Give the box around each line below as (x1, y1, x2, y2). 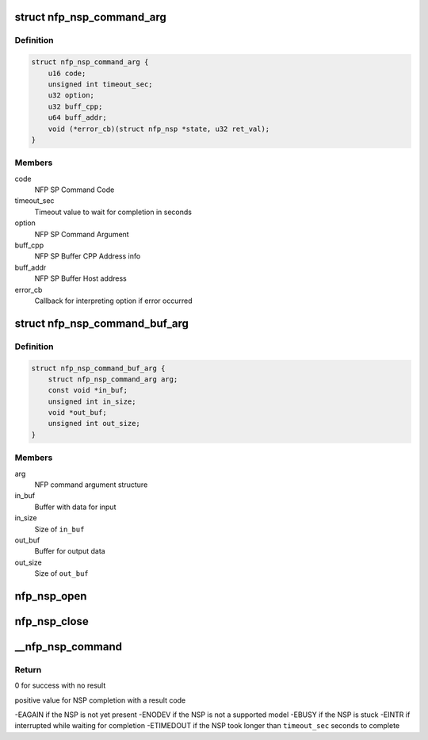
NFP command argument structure (34, 480, 148, 489)
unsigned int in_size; (48, 397, 136, 406)
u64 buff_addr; (48, 113, 107, 122)
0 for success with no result (14, 681, 106, 690)
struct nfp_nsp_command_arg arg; (48, 374, 178, 384)
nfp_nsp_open (14, 589, 87, 603)
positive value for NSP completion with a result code (14, 695, 186, 705)
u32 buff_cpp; (48, 102, 103, 111)
